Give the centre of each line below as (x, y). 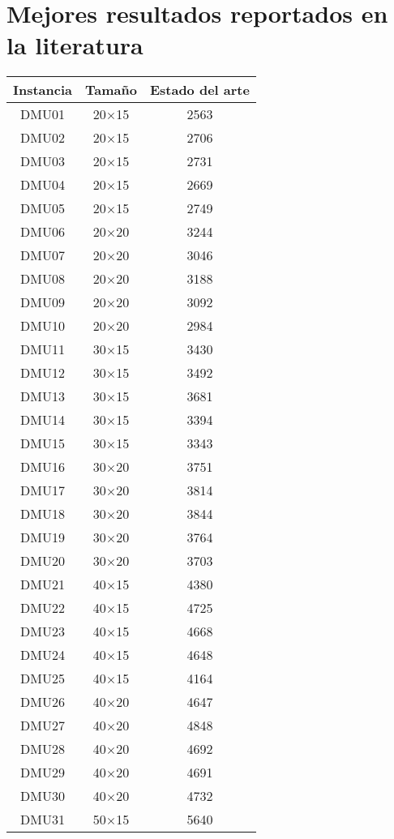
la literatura (75, 45)
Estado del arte (199, 90)
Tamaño (111, 90)
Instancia (43, 90)
